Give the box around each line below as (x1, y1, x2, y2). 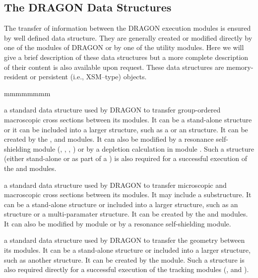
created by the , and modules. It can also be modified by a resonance (4, 134, 214, 144)
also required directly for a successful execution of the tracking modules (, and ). (4, 264, 249, 275)
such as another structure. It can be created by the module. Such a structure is (4, 254, 245, 265)
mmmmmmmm (4, 88, 51, 98)
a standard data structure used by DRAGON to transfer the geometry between (4, 235, 245, 245)
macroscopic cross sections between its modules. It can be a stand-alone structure (4, 114, 252, 124)
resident (4, 71, 28, 82)
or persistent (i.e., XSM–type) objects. (30, 71, 147, 82)
